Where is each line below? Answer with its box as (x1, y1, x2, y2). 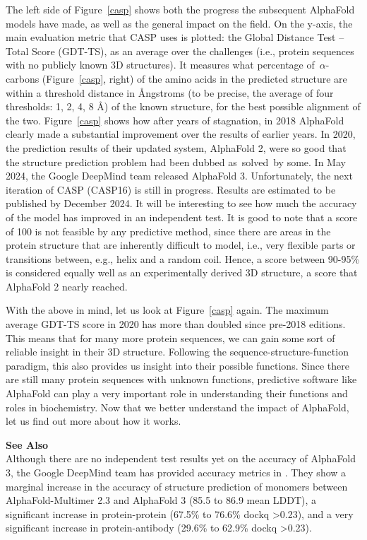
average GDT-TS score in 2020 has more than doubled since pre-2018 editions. (6, 317, 346, 331)
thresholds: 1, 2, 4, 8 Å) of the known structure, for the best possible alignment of (6, 99, 361, 114)
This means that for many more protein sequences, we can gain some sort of (6, 330, 335, 345)
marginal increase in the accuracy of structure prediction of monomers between (6, 479, 348, 493)
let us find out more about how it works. (6, 413, 181, 428)
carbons (6, 71, 40, 86)
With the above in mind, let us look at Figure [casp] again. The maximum (6, 303, 329, 317)
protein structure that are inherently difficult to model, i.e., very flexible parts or (6, 237, 356, 252)
